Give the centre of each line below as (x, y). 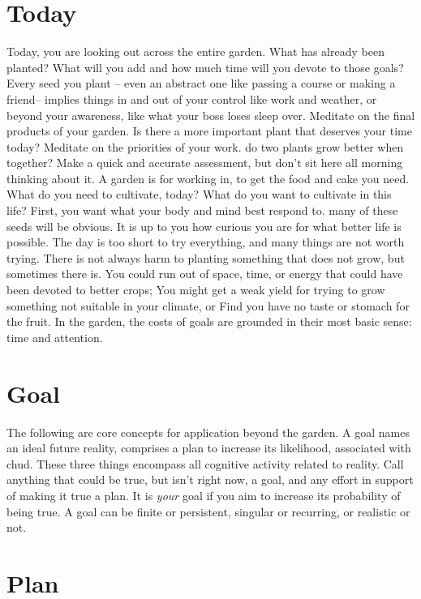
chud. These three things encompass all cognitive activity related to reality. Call (205, 463)
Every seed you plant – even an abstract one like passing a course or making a (201, 83)
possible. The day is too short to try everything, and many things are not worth (206, 242)
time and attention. (55, 337)
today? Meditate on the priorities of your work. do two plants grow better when (205, 146)
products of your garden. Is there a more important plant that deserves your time (209, 131)
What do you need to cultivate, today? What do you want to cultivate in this (199, 194)
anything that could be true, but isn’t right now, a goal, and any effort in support (210, 479)
